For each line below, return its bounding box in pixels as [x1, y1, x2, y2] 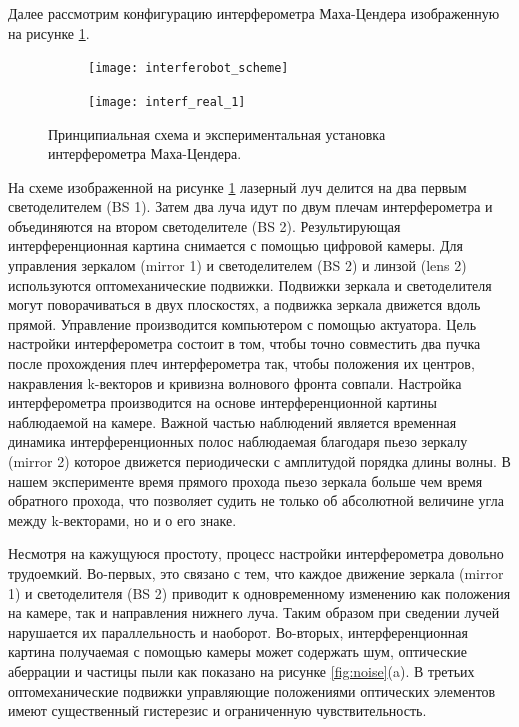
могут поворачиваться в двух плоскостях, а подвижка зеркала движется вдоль [8, 294, 481, 315]
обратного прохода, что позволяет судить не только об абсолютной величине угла [8, 490, 504, 511]
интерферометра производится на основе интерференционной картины [8, 392, 437, 413]
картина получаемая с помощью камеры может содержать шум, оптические [8, 641, 467, 662]
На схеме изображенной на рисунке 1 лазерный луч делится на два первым [8, 176, 467, 197]
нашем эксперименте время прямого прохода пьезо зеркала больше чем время [8, 470, 483, 491]
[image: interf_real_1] [88, 94, 246, 109]
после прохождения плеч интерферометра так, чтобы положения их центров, [8, 353, 475, 374]
